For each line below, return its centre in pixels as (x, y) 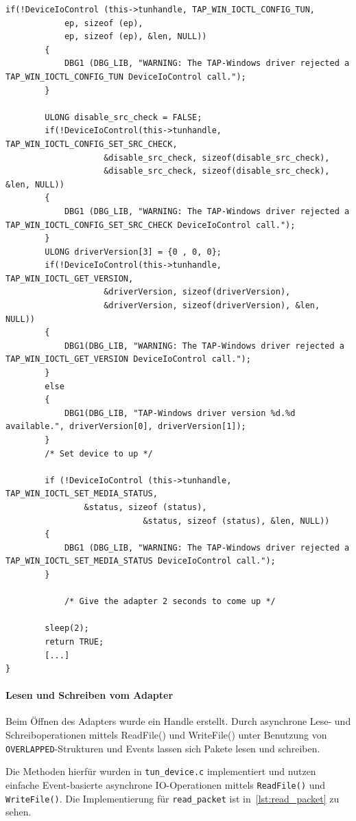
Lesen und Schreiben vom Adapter (90, 695)
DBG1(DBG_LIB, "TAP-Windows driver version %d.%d (180, 413)
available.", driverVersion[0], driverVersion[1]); (126, 427)
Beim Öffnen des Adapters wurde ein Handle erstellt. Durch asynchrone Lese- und (178, 721)
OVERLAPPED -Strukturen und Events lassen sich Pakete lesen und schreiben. (163, 748)
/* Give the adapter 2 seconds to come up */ (170, 602)
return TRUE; (74, 641)
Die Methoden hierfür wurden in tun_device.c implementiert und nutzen (161, 771)
